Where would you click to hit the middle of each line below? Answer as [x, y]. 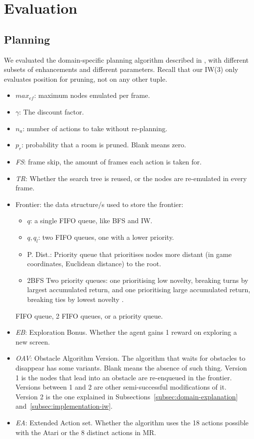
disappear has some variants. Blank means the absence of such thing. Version [131, 368]
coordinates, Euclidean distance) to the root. [94, 264]
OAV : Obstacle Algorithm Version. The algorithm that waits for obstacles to [130, 358]
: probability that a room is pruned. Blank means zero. [104, 145]
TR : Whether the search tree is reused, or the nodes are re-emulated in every [131, 178]
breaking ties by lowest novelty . [75, 299]
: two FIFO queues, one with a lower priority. [106, 237]
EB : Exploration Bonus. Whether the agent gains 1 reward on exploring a [126, 332]
